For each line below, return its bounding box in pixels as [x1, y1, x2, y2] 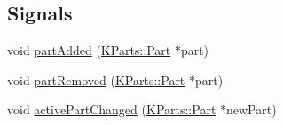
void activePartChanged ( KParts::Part [7, 100, 216, 119]
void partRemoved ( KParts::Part [7, 70, 185, 89]
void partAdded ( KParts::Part [7, 41, 171, 59]
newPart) [226, 100, 277, 119]
